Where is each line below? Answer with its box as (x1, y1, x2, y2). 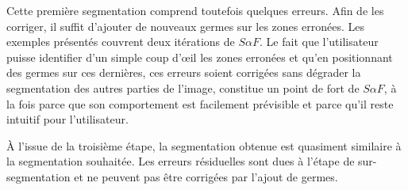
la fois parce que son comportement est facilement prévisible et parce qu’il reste (6, 95, 394, 112)
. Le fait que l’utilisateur (260, 33, 379, 50)
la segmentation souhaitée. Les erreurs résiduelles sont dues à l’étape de (6, 153, 355, 169)
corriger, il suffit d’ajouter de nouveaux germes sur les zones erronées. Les (6, 17, 364, 34)
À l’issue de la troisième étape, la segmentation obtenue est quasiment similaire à (6, 137, 402, 154)
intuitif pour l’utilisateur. (6, 111, 129, 127)
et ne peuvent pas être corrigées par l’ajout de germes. (74, 168, 338, 184)
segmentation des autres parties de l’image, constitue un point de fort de (6, 79, 360, 96)
